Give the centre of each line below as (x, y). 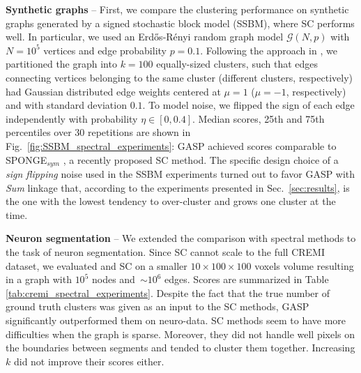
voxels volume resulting (304, 265)
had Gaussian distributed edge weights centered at (113, 91)
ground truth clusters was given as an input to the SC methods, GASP (158, 306)
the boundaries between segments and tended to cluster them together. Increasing (180, 348)
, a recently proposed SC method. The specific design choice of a (201, 159)
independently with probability (72, 118)
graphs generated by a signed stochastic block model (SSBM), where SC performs (180, 23)
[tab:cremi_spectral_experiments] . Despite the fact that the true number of (168, 292)
